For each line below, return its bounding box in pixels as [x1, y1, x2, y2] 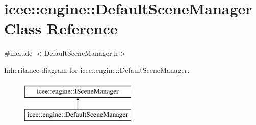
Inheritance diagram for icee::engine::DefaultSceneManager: [4, 64, 190, 75]
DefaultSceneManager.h [44, 47, 118, 58]
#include [4, 47, 33, 58]
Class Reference [4, 18, 118, 39]
